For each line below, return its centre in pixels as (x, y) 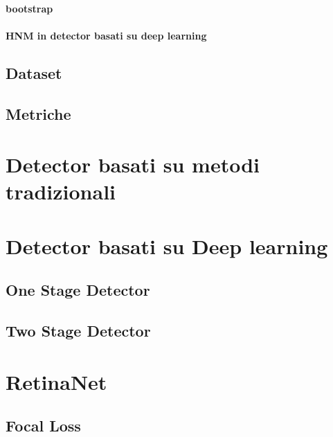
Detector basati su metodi (133, 164)
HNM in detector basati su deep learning (106, 35)
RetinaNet (56, 381)
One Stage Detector (78, 290)
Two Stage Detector (78, 331)
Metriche (38, 113)
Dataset (34, 72)
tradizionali (61, 191)
